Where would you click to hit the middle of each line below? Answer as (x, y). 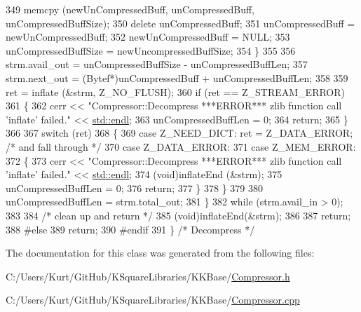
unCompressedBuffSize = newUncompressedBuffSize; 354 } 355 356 (151, 50)
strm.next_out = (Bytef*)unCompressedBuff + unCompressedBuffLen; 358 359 (177, 77)
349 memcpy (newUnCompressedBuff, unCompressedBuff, (130, 9)
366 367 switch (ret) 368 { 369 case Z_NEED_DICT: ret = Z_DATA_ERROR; (179, 133)
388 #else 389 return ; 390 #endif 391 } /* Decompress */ (130, 229)
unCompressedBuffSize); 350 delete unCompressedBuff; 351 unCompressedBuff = (180, 23)
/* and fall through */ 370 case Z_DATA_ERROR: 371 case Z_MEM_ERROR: (181, 146)
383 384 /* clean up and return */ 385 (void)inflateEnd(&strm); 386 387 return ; (178, 215)
